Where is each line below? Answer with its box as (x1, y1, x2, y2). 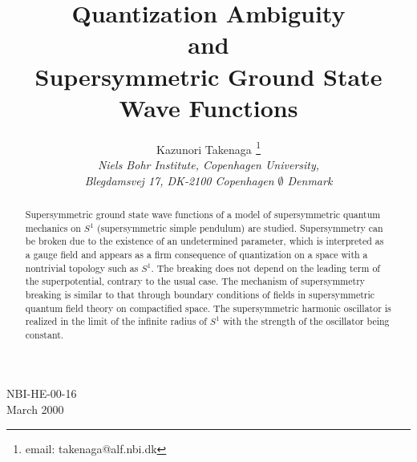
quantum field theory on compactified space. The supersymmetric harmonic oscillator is (25, 301, 391, 314)
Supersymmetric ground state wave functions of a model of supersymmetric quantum (25, 207, 381, 221)
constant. (25, 327, 64, 341)
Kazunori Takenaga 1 (156, 138, 261, 157)
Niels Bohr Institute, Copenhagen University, (97, 156, 320, 172)
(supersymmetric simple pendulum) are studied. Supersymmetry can (96, 221, 383, 234)
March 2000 (6, 401, 64, 418)
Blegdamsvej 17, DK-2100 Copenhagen (84, 172, 274, 188)
